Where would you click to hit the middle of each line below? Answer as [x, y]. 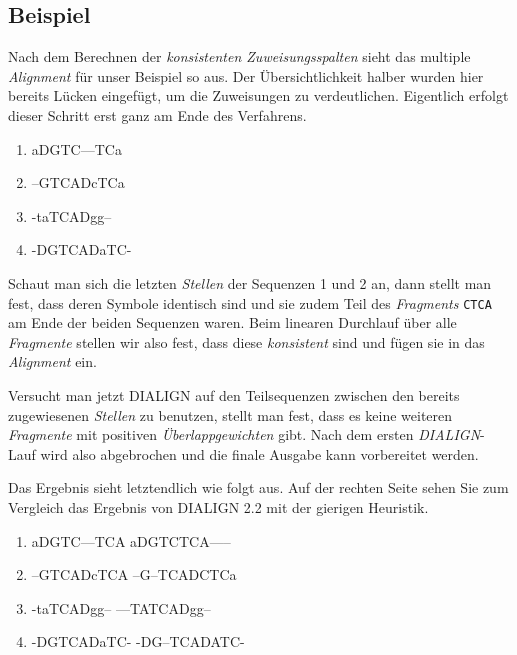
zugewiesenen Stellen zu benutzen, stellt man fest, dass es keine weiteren [230, 414]
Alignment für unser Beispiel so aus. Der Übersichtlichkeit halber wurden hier [246, 75]
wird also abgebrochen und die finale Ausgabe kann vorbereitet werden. [259, 453]
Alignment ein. [52, 361]
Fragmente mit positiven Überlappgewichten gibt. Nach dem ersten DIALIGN [244, 434]
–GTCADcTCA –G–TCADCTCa [134, 574]
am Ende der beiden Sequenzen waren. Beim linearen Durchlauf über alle [232, 322]
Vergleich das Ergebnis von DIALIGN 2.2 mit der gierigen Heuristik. [218, 506]
